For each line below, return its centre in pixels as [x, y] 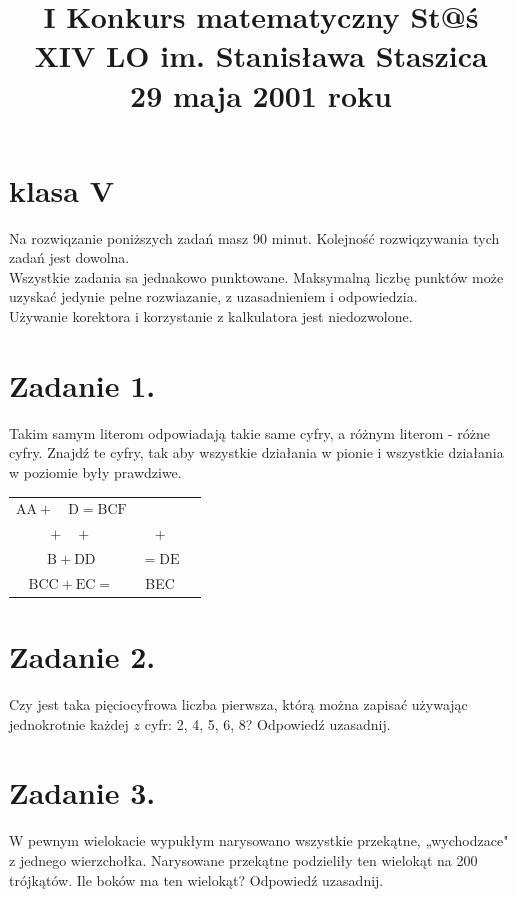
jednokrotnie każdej [69, 723]
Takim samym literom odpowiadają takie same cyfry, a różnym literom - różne [249, 432]
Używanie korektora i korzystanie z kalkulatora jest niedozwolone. [211, 316]
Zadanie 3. [82, 792]
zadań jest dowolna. [69, 257]
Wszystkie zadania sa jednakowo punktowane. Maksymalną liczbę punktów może [256, 276]
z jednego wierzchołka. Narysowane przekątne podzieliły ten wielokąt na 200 [243, 859]
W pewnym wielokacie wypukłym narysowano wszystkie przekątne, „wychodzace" [259, 840]
